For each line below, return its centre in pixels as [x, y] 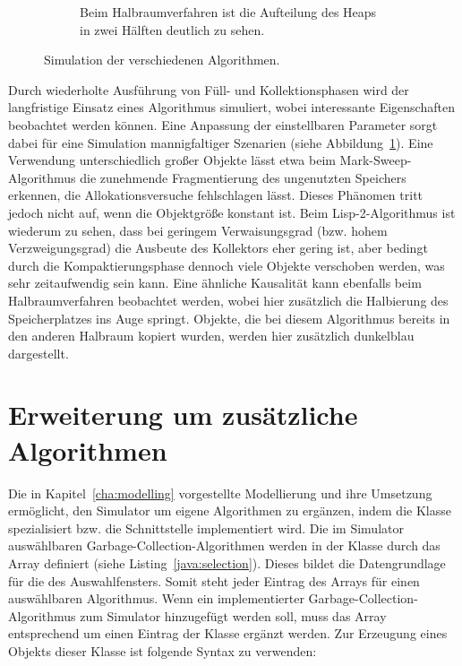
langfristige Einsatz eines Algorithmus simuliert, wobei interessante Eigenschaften [231, 107]
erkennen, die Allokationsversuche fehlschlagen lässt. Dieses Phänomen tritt [216, 195]
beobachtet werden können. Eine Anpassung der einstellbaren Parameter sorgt [223, 124]
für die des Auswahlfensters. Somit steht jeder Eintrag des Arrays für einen [214, 580]
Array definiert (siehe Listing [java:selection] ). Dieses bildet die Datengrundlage [227, 562]
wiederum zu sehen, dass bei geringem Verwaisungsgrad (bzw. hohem [198, 230]
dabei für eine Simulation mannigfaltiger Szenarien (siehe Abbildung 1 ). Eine [221, 142]
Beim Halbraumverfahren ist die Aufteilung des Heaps [228, 12]
